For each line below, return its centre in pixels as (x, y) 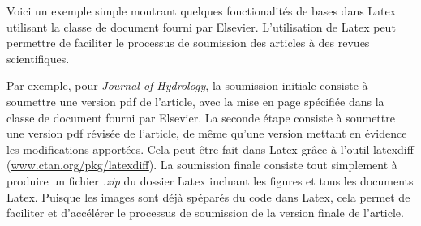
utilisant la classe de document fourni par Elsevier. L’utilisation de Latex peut (201, 26)
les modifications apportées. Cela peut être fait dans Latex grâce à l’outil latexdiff (210, 149)
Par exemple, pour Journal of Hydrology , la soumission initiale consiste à (187, 85)
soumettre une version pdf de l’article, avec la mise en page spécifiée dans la (195, 101)
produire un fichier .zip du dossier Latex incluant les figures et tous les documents (210, 180)
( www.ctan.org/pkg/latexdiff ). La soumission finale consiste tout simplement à (202, 165)
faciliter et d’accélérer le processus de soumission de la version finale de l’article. (205, 213)
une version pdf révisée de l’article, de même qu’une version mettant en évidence (207, 133)
